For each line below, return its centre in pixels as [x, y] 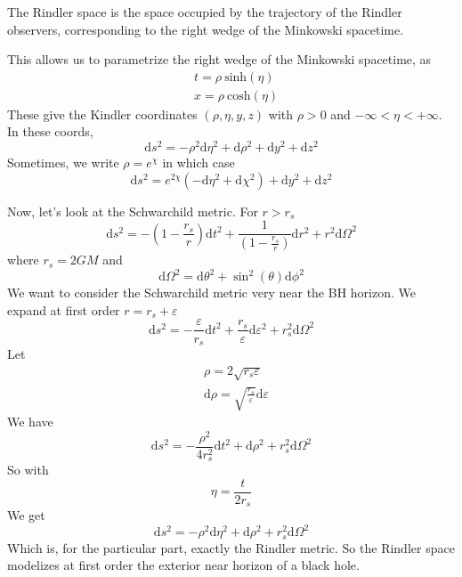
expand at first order [64, 309]
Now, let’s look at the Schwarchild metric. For [133, 211]
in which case [199, 163]
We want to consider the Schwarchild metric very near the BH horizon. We [211, 293]
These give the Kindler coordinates [102, 114]
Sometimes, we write [63, 163]
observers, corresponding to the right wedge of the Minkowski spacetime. [206, 29]
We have [30, 421]
